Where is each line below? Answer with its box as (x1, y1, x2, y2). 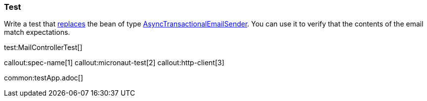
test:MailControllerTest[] (4, 43, 83, 52)
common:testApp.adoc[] (4, 74, 84, 82)
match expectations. (4, 28, 70, 37)
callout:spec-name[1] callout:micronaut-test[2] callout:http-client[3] (4, 58, 224, 67)
